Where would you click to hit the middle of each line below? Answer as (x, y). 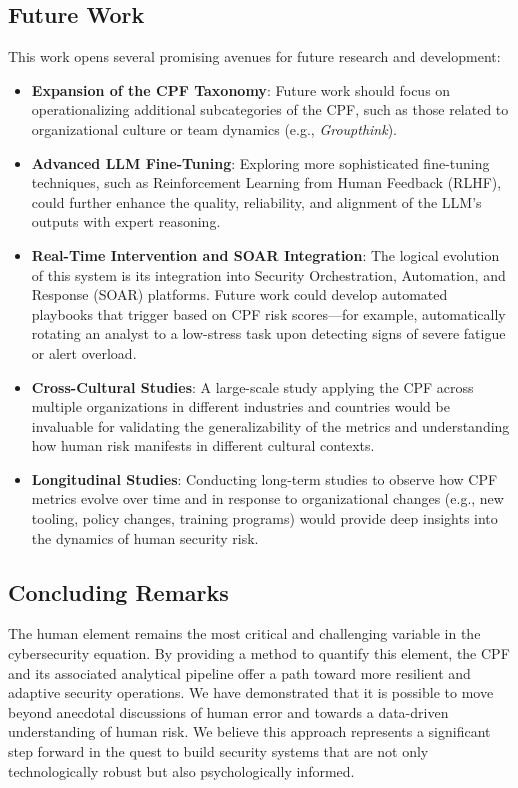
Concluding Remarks (118, 591)
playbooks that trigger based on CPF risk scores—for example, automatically (268, 313)
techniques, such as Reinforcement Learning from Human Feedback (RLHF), (266, 182)
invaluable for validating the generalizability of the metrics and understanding (270, 425)
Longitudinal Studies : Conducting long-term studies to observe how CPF (264, 478)
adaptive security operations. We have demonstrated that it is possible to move (251, 692)
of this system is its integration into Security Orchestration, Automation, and (268, 274)
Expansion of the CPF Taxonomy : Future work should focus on (241, 89)
